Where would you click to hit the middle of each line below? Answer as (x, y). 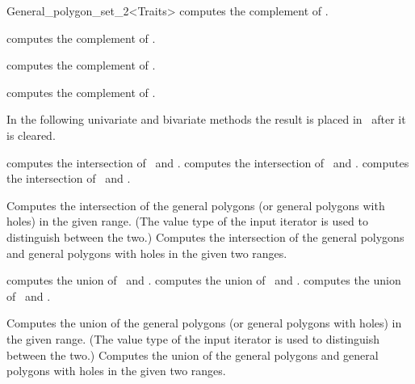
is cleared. (31, 135)
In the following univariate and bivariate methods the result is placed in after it (206, 119)
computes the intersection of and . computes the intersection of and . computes (208, 162)
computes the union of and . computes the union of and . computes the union (204, 280)
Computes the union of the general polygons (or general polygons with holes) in (204, 323)
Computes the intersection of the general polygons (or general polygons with (196, 205)
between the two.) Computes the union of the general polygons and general (193, 354)
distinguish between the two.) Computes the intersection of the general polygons (205, 236)
